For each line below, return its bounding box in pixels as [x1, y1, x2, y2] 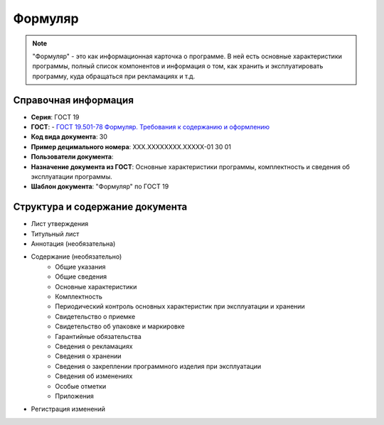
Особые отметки [55, 382, 107, 390]
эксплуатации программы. [31, 172, 113, 181]
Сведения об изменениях [55, 372, 133, 380]
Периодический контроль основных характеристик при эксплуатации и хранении [55, 302, 305, 311]
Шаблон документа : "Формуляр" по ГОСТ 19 [31, 182, 169, 191]
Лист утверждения [31, 220, 89, 228]
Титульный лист [31, 230, 80, 238]
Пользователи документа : [31, 153, 114, 161]
